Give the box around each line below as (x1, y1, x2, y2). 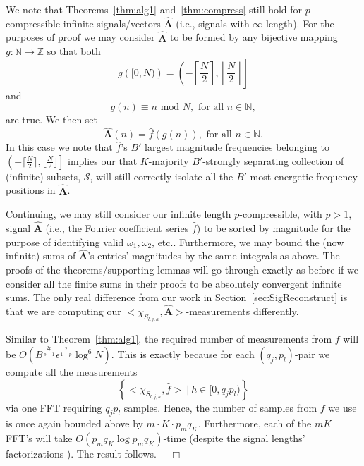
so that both (47, 44, 101, 59)
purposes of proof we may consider (6, 30, 155, 44)
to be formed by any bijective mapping (170, 30, 338, 44)
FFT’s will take (6, 431, 73, 446)
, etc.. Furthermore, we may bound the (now (152, 234, 344, 249)
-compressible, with (239, 207, 322, 221)
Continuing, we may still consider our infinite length (6, 207, 231, 221)
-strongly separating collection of (202, 153, 344, 168)
